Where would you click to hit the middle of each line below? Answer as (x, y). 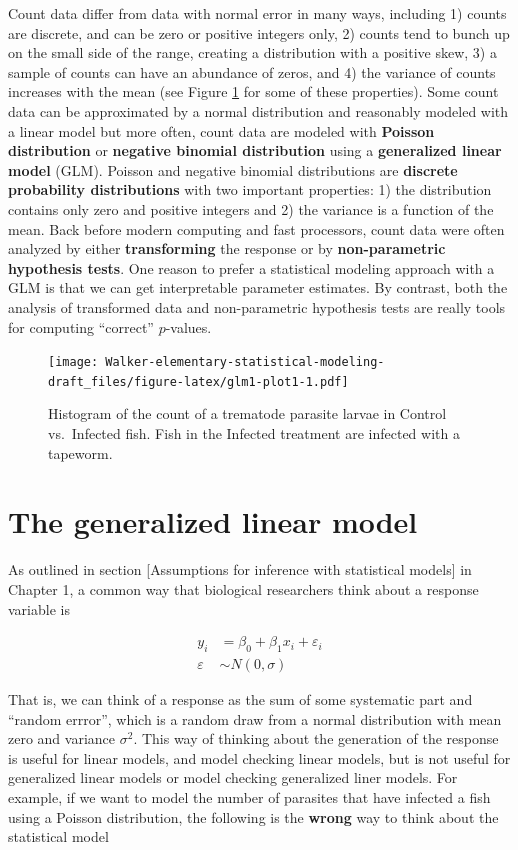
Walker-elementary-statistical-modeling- (245, 362)
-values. (188, 326)
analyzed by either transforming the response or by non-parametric (227, 248)
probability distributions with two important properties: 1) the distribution (250, 189)
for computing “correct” (81, 326)
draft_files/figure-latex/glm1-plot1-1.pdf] (198, 381)
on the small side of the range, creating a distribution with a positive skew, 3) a (252, 52)
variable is (39, 608)
